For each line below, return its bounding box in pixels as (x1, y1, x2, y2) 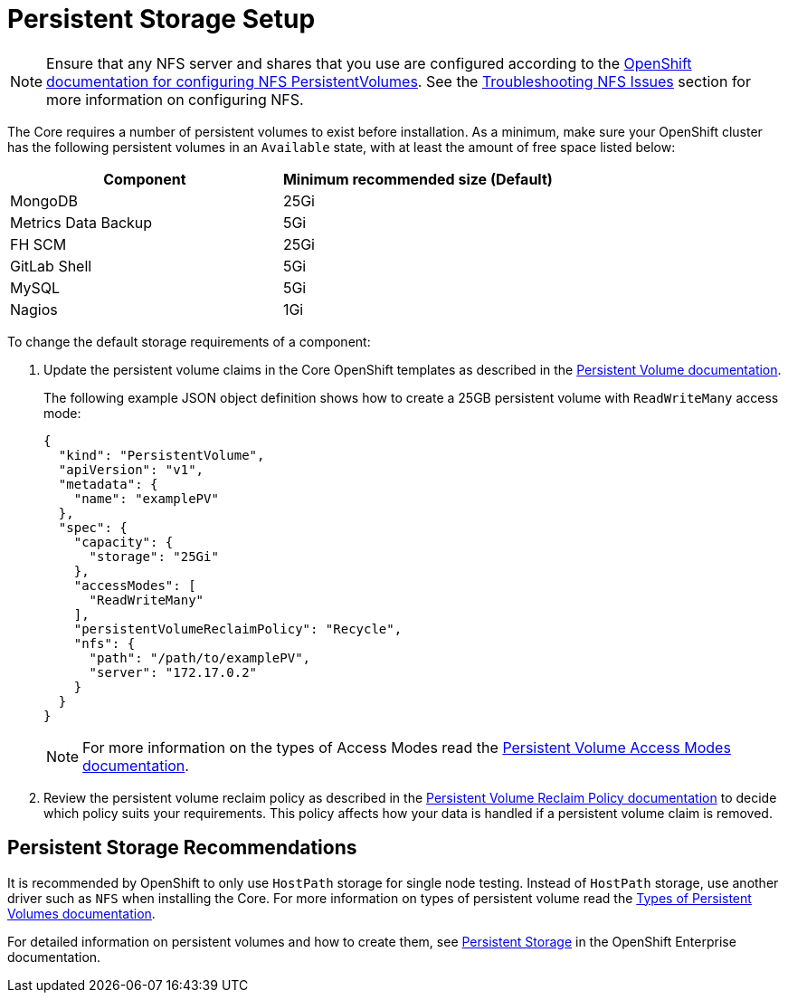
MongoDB (10, 191, 78, 210)
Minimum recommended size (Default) (282, 169, 553, 188)
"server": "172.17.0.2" (89, 664, 258, 680)
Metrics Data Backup (10, 213, 153, 232)
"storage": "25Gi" (89, 548, 219, 564)
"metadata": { (58, 476, 158, 491)
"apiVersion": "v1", (58, 462, 204, 477)
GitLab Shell (10, 256, 92, 275)
